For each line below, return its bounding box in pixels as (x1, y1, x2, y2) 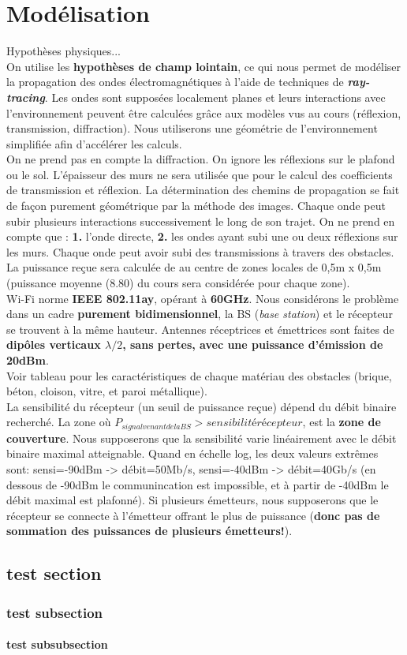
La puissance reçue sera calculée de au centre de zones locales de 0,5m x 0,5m (6, 259, 382, 275)
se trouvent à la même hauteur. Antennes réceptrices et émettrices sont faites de (6, 320, 394, 337)
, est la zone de (302, 414, 381, 430)
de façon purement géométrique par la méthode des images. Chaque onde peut (6, 197, 386, 214)
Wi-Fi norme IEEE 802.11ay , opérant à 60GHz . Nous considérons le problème (6, 290, 399, 306)
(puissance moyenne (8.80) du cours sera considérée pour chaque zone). (6, 275, 350, 291)
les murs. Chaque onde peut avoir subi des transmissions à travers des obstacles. (6, 243, 394, 260)
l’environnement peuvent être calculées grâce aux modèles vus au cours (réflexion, (6, 104, 401, 121)
